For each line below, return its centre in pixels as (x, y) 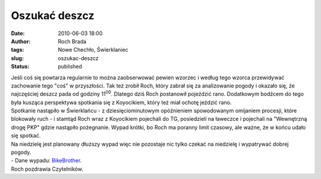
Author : (21, 41)
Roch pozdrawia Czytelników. (47, 169)
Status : (20, 67)
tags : (18, 50)
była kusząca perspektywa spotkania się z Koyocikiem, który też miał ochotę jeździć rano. (121, 102)
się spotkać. (26, 136)
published (70, 67)
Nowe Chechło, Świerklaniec (93, 50)
